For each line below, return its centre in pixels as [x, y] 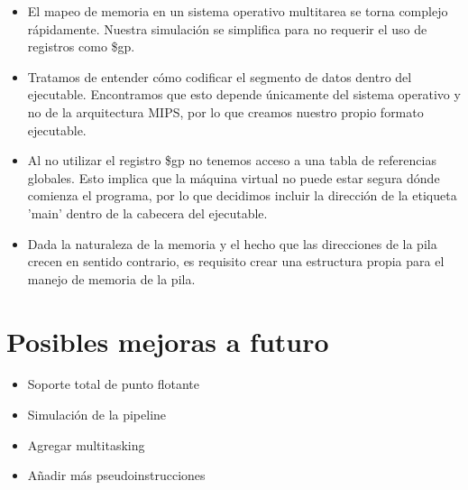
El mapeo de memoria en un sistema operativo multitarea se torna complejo [238, 11]
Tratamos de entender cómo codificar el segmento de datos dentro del [220, 76]
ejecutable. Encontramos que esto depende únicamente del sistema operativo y [244, 94]
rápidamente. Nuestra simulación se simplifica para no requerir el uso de [227, 28]
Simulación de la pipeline [97, 415]
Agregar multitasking [86, 444]
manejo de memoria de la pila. [111, 278]
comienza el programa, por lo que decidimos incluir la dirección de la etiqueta [242, 195]
